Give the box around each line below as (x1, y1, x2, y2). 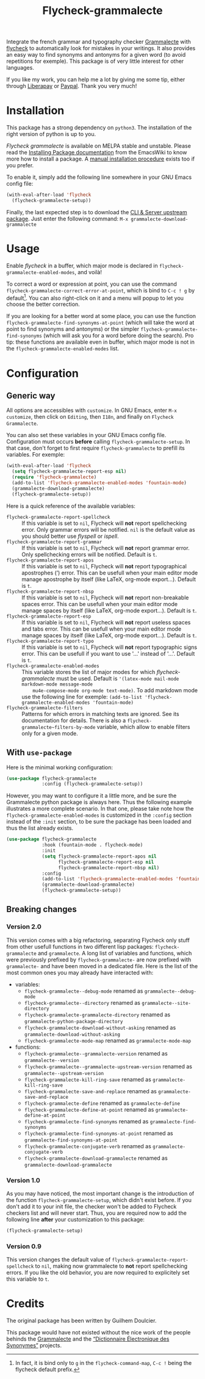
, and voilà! (74, 268, 103, 275)
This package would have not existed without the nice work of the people (6, 1329, 191, 1336)
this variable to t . (6, 1275, 49, 1283)
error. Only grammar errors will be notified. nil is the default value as (21, 526, 195, 533)
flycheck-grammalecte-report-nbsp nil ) (58, 864, 160, 870)
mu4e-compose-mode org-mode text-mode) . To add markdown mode (32, 686, 198, 693)
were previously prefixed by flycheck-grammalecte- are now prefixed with (6, 956, 192, 963)
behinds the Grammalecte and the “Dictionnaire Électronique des (6, 1335, 170, 1343)
